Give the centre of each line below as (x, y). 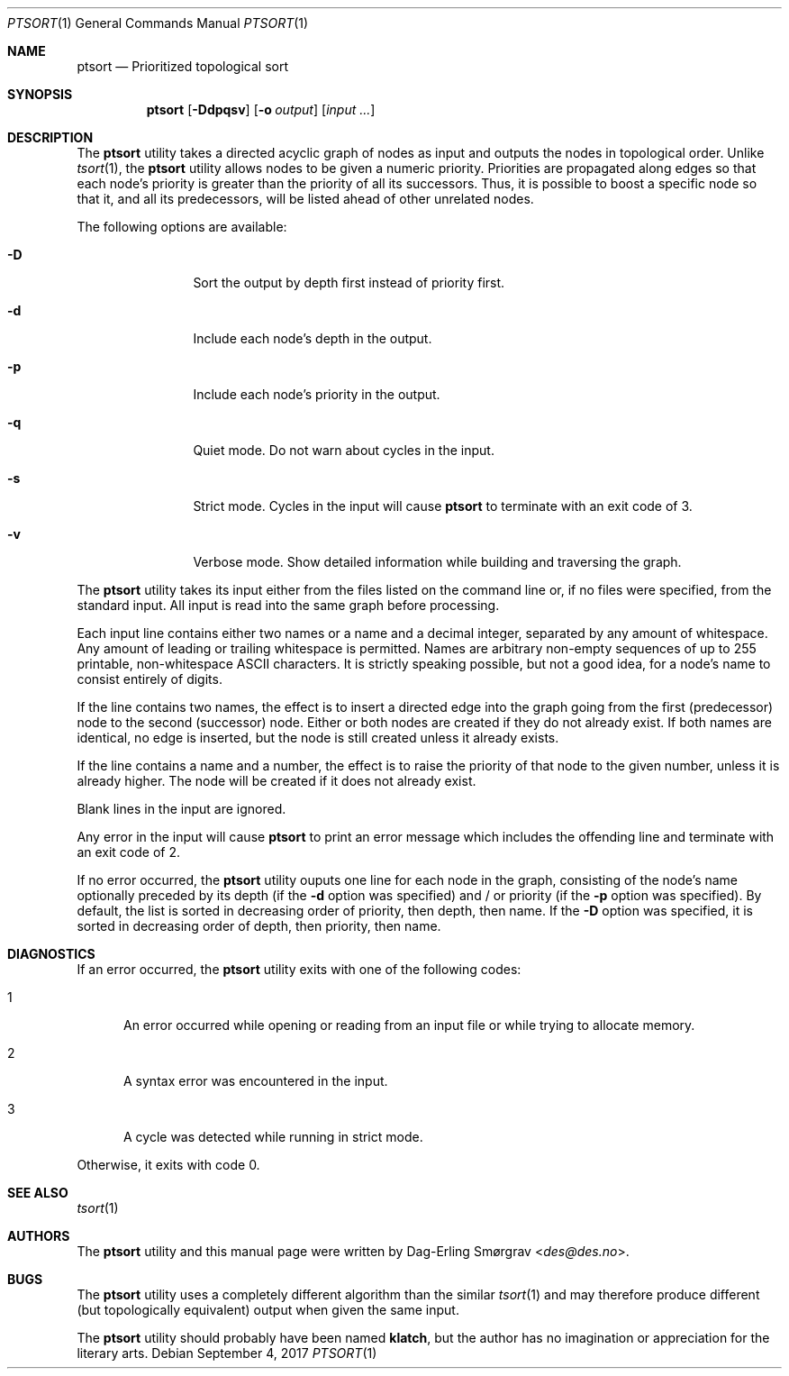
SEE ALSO (38, 1193)
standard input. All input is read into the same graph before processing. (288, 605)
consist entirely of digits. (150, 679)
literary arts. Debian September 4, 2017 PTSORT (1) (227, 1353)
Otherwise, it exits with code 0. (168, 1165)
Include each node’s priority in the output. (317, 394)
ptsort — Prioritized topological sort (182, 66)
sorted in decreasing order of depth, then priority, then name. (259, 926)
